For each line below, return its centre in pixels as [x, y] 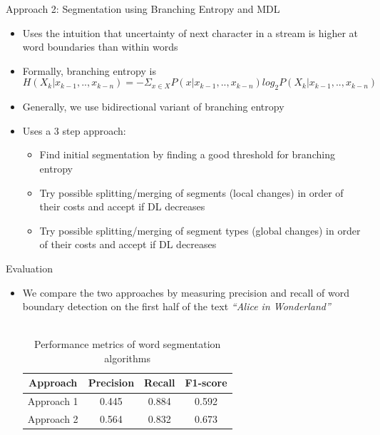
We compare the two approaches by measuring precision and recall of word [186, 292]
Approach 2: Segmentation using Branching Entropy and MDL [143, 9]
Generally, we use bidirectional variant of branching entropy [153, 107]
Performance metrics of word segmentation [127, 344]
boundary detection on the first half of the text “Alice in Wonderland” [176, 306]
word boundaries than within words [100, 47]
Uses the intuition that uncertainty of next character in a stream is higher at [190, 32]
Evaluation [29, 268]
